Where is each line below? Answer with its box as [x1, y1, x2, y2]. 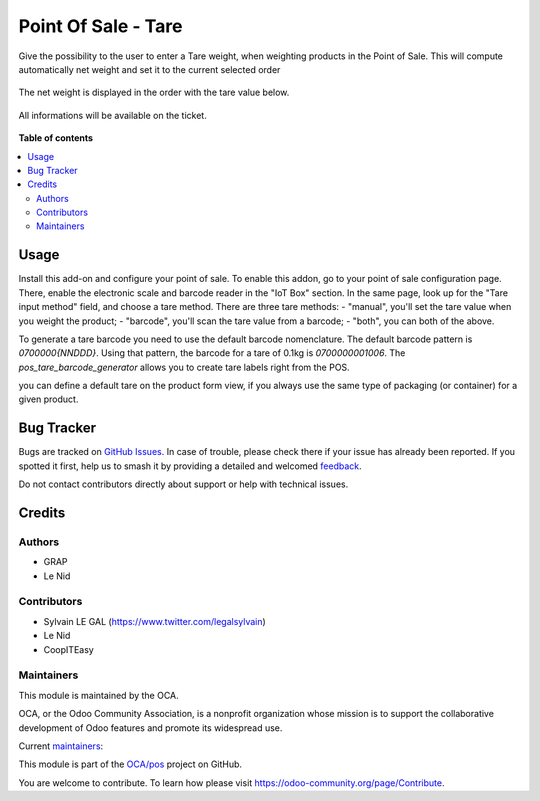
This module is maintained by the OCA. [18, 689, 179, 701]
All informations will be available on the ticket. [18, 109, 207, 121]
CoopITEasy [43, 643, 94, 655]
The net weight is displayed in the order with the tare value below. [18, 86, 290, 99]
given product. [18, 393, 79, 405]
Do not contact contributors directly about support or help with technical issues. [18, 478, 349, 490]
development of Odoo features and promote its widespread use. [18, 721, 283, 734]
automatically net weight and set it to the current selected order [18, 63, 281, 75]
